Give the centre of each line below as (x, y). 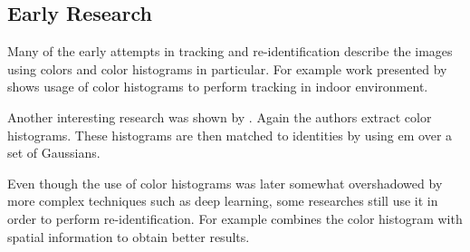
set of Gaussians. (54, 153)
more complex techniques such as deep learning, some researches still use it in (223, 201)
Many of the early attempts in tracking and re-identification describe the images (230, 51)
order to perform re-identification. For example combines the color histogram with (235, 218)
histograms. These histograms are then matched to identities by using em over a (230, 135)
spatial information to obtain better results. (129, 236)
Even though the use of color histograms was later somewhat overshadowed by (225, 183)
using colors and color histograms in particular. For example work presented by (227, 68)
